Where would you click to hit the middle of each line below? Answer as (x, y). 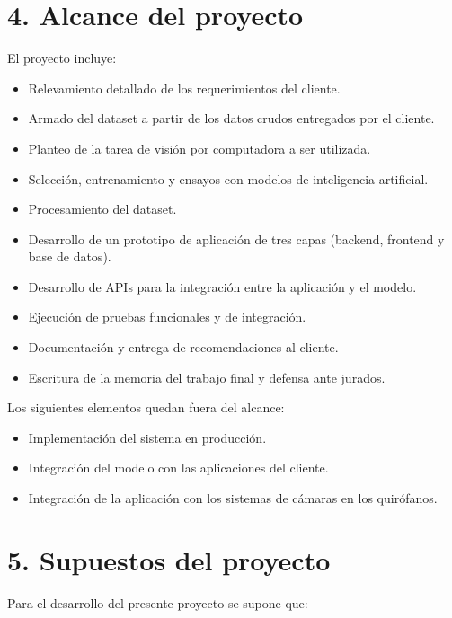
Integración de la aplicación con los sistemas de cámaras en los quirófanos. (233, 498)
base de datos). (70, 256)
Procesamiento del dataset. (102, 209)
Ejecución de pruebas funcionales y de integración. (167, 317)
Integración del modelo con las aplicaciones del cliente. (178, 468)
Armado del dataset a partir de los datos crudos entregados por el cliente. (231, 118)
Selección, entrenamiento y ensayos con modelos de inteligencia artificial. (228, 178)
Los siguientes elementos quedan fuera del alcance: (146, 407)
